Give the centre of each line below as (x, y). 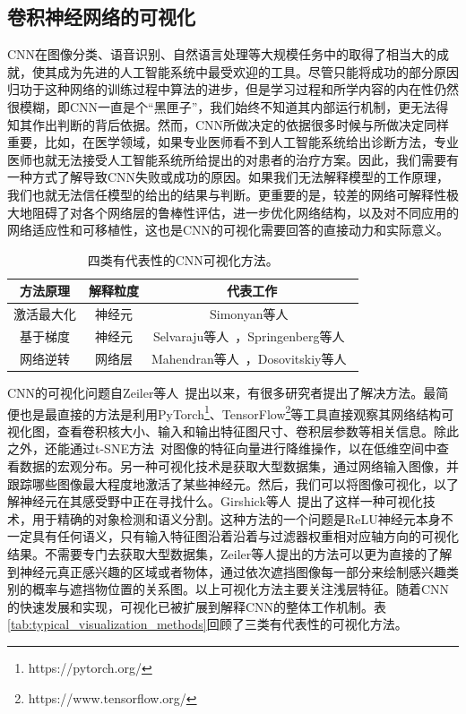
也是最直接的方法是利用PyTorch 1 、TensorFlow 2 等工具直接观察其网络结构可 (237, 412)
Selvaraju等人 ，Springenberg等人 (249, 336)
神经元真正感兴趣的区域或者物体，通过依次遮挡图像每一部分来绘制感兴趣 (233, 571)
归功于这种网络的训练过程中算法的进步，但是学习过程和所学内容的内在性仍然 (233, 89)
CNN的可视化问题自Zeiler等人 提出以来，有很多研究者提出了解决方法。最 (222, 392)
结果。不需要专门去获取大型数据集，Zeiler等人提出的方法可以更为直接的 (217, 553)
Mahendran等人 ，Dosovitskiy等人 (249, 358)
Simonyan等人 (249, 314)
